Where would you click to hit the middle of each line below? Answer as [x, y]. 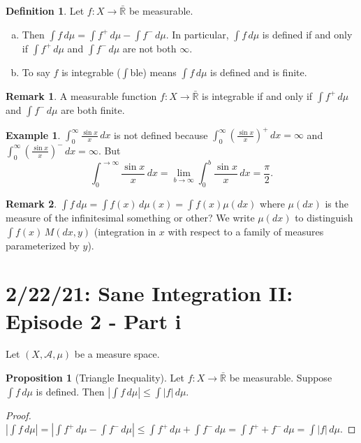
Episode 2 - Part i [94, 320]
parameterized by [43, 245]
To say [36, 72]
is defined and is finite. [259, 72]
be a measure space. [117, 354]
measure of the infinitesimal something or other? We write [130, 217]
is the [337, 203]
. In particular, [197, 34]
